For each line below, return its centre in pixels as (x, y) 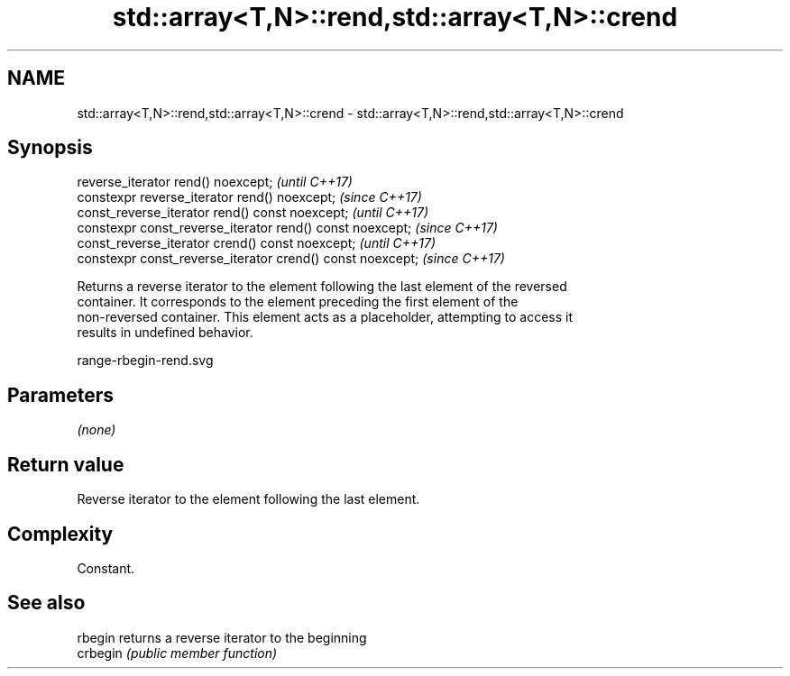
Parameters (60, 395)
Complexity (60, 534)
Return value (66, 464)
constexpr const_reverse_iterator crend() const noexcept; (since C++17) (291, 259)
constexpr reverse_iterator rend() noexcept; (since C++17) (249, 197)
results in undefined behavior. (165, 333)
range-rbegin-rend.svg (145, 361)
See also (46, 603)
